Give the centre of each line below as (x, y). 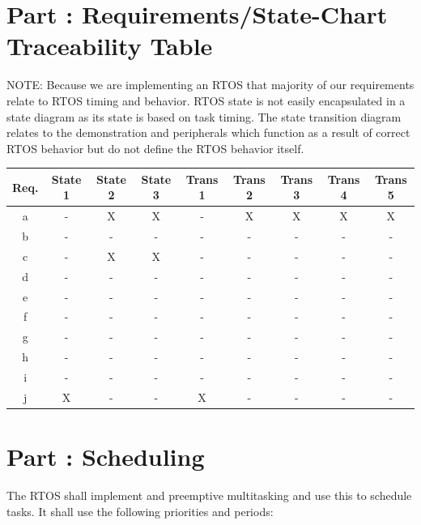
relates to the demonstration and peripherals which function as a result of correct (208, 132)
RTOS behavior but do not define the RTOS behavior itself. (155, 148)
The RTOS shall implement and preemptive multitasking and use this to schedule (209, 495)
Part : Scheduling (106, 457)
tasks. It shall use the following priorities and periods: (140, 511)
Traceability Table (110, 46)
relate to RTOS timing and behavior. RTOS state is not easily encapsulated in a (206, 100)
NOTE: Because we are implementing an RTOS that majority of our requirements (210, 85)
